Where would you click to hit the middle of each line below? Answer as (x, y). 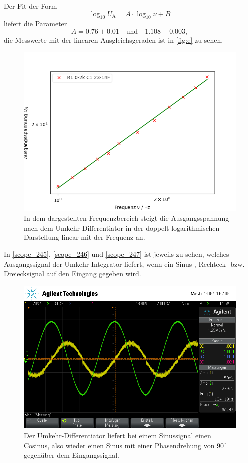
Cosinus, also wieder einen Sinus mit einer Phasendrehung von (119, 445)
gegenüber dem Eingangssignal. (72, 455)
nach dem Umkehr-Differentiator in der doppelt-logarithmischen (122, 227)
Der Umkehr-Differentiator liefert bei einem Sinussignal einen (118, 435)
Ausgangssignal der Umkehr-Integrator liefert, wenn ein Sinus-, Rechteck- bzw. (124, 264)
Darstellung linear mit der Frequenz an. (85, 237)
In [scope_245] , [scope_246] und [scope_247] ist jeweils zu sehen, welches (117, 254)
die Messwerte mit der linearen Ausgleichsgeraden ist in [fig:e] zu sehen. (114, 40)
